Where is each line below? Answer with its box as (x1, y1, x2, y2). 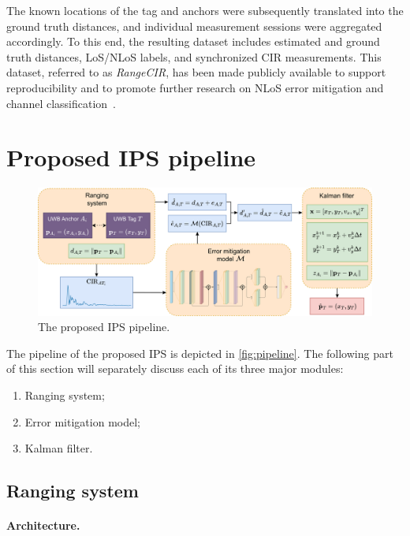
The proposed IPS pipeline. (38, 318, 170, 335)
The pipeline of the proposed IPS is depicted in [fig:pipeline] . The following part (6, 344, 393, 361)
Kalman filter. (24, 440, 93, 456)
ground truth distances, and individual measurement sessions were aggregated (6, 17, 382, 34)
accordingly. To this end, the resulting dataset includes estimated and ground (6, 33, 380, 50)
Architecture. (6, 517, 80, 534)
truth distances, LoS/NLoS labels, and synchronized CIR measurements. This (6, 48, 382, 65)
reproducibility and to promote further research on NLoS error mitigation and (6, 79, 384, 95)
